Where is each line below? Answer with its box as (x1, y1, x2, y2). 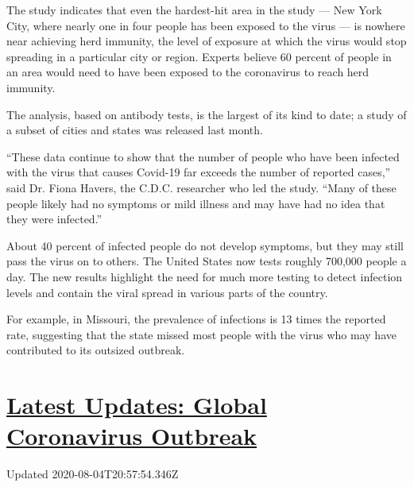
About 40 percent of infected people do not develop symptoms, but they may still (6, 237, 404, 253)
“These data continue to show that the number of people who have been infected (6, 148, 400, 164)
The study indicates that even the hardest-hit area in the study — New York (6, 2, 382, 17)
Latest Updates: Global (6, 388, 267, 421)
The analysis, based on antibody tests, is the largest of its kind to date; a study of (6, 106, 407, 122)
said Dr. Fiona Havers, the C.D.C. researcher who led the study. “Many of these (6, 179, 397, 195)
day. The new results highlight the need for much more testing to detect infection (6, 268, 403, 284)
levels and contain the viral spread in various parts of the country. (6, 284, 328, 300)
